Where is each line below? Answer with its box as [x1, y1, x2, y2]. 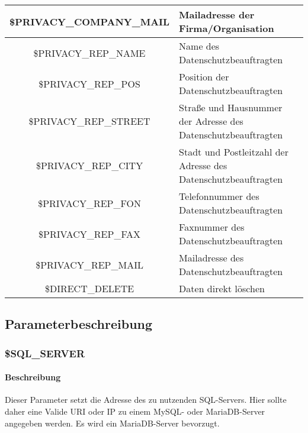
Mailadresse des [179, 251, 244, 264]
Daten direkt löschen [179, 282, 265, 295]
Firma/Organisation [179, 21, 274, 35]
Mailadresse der [179, 8, 255, 21]
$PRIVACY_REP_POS [38, 76, 140, 91]
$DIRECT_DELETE [44, 282, 134, 295]
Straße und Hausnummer [179, 101, 283, 114]
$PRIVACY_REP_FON [38, 196, 141, 210]
